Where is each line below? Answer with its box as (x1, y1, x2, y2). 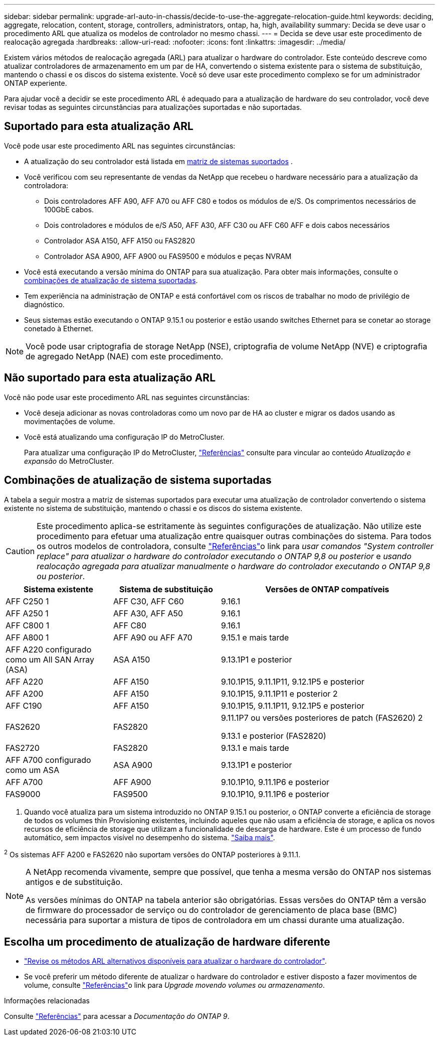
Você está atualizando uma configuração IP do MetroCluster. (24, 432, 225, 441)
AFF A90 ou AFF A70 (113, 632, 192, 642)
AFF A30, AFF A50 (113, 608, 183, 618)
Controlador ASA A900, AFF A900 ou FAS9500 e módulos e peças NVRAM (44, 251, 292, 261)
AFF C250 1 (6, 596, 49, 606)
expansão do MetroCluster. (24, 456, 114, 465)
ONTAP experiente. (4, 79, 67, 87)
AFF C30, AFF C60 (113, 596, 184, 606)
